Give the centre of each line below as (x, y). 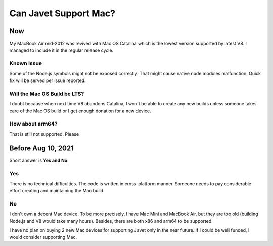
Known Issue (26, 63)
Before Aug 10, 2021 (42, 149)
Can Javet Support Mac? (62, 13)
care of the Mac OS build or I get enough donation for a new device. (80, 111)
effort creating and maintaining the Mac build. (57, 191)
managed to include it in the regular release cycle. (61, 50)
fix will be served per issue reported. (48, 80)
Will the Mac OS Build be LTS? (47, 94)
